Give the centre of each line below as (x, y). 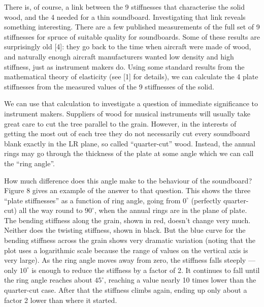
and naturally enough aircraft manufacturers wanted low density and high (119, 56)
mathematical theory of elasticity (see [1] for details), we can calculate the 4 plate (131, 76)
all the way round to (51, 210)
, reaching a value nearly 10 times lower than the (180, 280)
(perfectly (206, 200)
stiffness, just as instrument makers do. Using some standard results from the (124, 66)
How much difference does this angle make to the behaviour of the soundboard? (128, 180)
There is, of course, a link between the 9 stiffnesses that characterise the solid (124, 7)
